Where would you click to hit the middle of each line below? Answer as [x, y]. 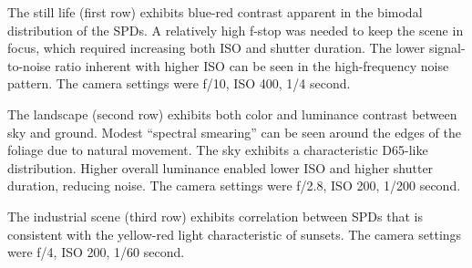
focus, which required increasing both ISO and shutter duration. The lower [216, 48]
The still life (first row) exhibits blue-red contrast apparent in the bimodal [215, 12]
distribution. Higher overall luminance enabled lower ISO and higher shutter [221, 167]
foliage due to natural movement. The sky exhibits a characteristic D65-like [218, 150]
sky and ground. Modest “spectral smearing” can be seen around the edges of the [234, 132]
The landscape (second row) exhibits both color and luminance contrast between [232, 113]
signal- [447, 48]
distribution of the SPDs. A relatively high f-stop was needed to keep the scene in [236, 30]
